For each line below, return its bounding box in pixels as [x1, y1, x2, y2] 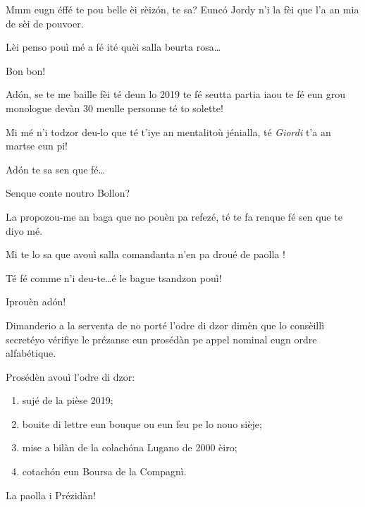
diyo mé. [6, 223, 43, 238]
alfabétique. [6, 346, 56, 360]
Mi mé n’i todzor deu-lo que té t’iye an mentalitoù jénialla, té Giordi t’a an [6, 124, 331, 139]
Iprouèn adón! [6, 294, 66, 309]
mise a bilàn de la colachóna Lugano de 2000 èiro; [22, 440, 237, 455]
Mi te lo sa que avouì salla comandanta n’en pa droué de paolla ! [6, 247, 285, 262]
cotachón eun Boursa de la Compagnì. [22, 464, 187, 479]
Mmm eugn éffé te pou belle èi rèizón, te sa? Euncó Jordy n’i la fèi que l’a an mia [6, 2, 359, 16]
